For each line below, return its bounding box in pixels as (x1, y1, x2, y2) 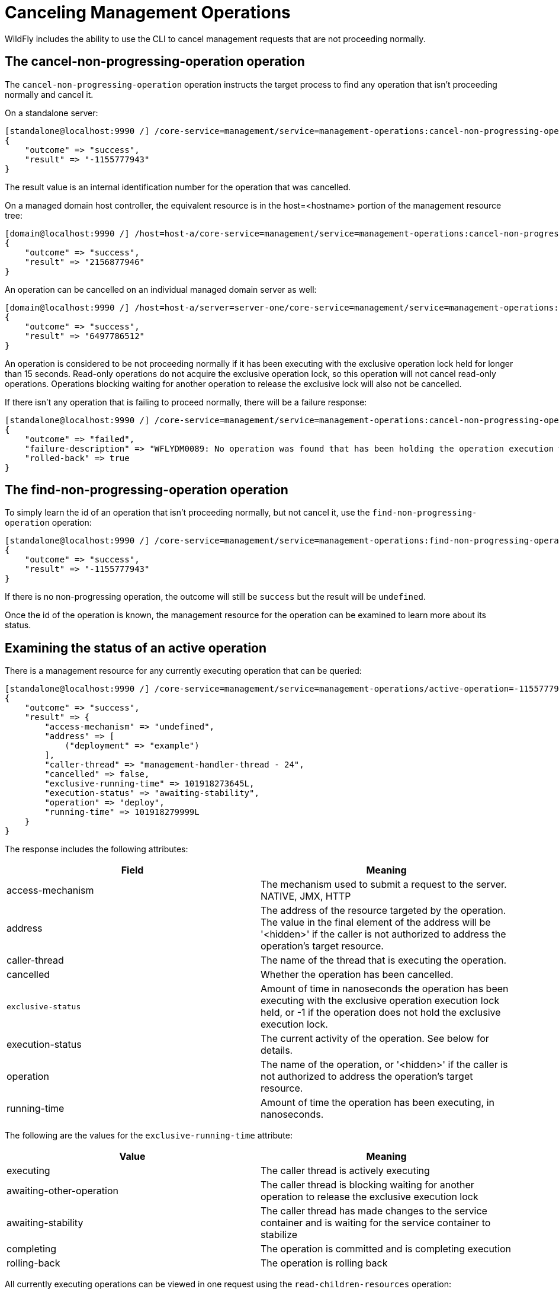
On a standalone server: (5, 107, 98, 118)
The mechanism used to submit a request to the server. (261, 878, 507, 891)
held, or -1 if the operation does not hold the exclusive (261, 1006, 501, 1019)
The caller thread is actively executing (261, 1165, 430, 1177)
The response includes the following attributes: (5, 844, 188, 855)
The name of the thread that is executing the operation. (261, 954, 507, 967)
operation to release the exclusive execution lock (261, 1191, 478, 1203)
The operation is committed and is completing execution (261, 1243, 512, 1255)
